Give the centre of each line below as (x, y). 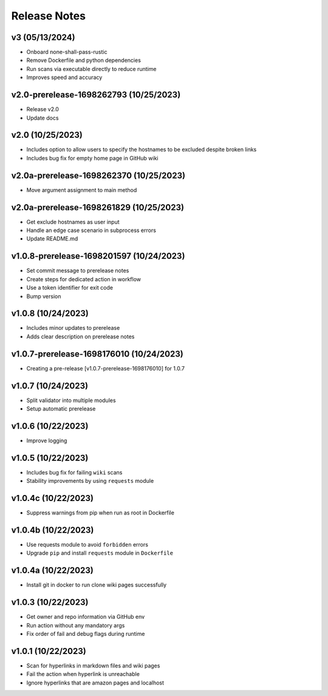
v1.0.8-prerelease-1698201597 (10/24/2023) (98, 256)
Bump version (44, 296)
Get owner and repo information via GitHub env (86, 617)
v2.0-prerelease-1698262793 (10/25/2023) (96, 95)
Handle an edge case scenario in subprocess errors (91, 230)
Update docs (43, 118)
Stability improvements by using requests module (90, 481)
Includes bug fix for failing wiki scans (74, 472)
